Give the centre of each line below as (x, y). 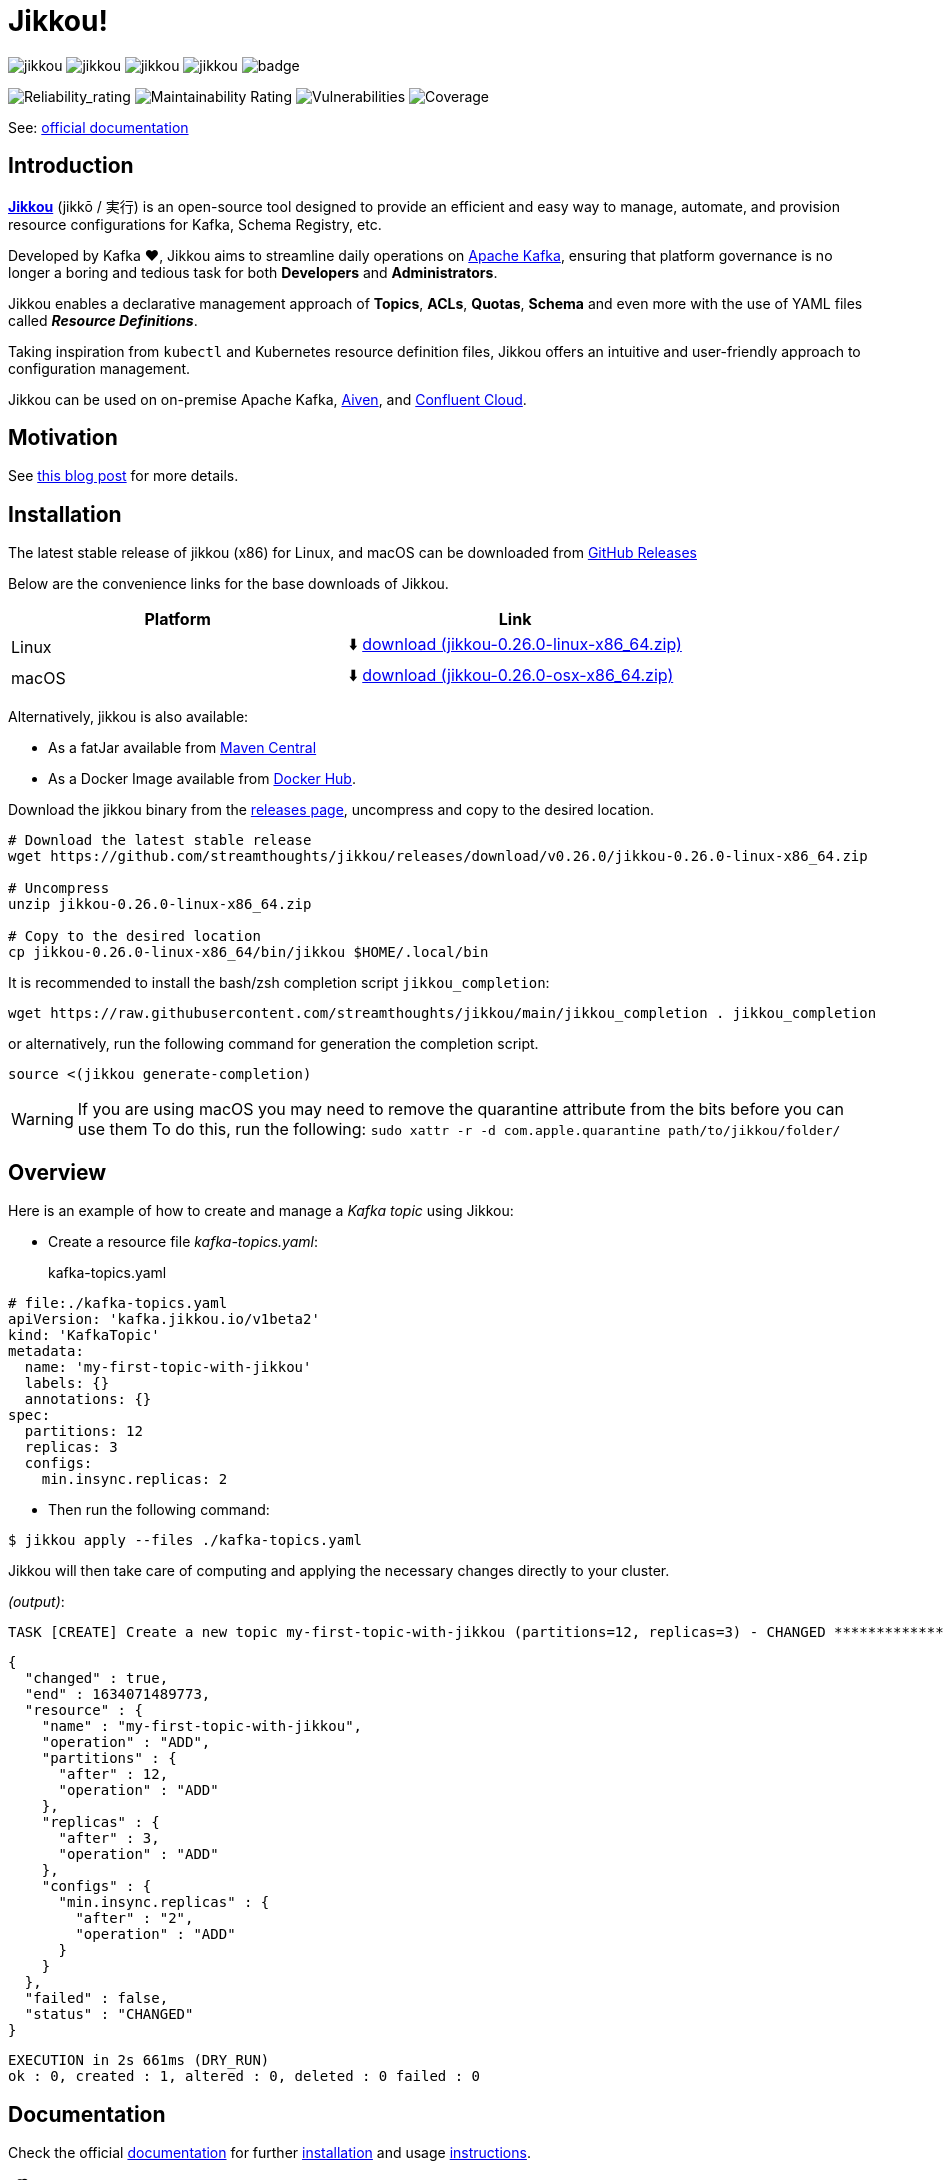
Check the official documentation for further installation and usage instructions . (269, 2152)
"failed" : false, (96, 1998)
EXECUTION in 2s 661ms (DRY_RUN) (139, 2060)
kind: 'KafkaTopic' (84, 1335)
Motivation (63, 438)
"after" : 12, (113, 1774)
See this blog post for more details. (123, 476)
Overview (57, 1172)
